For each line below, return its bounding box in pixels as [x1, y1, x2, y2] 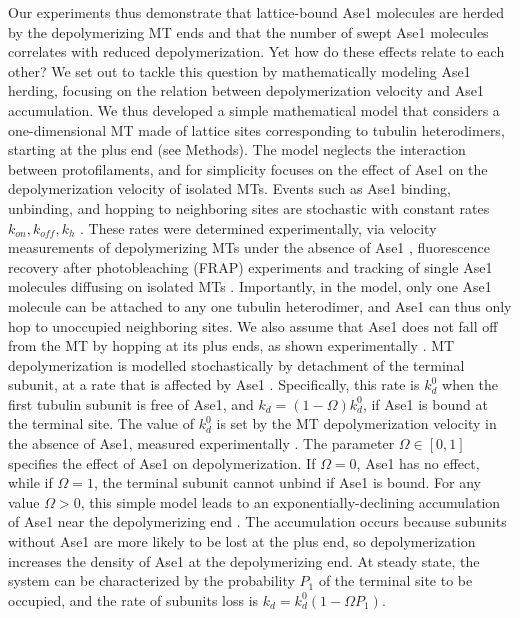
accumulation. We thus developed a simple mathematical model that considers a [8, 99, 500, 120]
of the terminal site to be [318, 570, 473, 591]
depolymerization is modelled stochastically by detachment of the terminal [8, 354, 465, 375]
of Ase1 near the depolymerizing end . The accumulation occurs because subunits [8, 511, 507, 532]
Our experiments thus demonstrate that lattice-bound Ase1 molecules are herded [8, 2, 505, 22]
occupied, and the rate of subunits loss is [8, 589, 259, 610]
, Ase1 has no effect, [356, 452, 480, 473]
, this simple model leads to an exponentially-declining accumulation [80, 491, 501, 512]
